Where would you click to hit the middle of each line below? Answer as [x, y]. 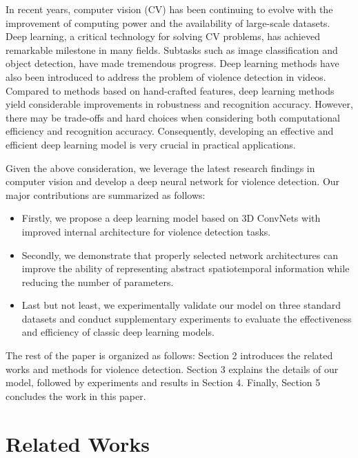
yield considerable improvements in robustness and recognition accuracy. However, [179, 104]
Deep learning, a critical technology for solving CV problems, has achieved [163, 36]
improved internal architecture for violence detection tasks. [146, 231]
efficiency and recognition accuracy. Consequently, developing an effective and [170, 131]
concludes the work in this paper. [76, 395]
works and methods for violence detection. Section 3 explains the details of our [172, 369]
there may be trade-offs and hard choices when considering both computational [173, 117]
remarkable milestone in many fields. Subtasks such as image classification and [172, 49]
